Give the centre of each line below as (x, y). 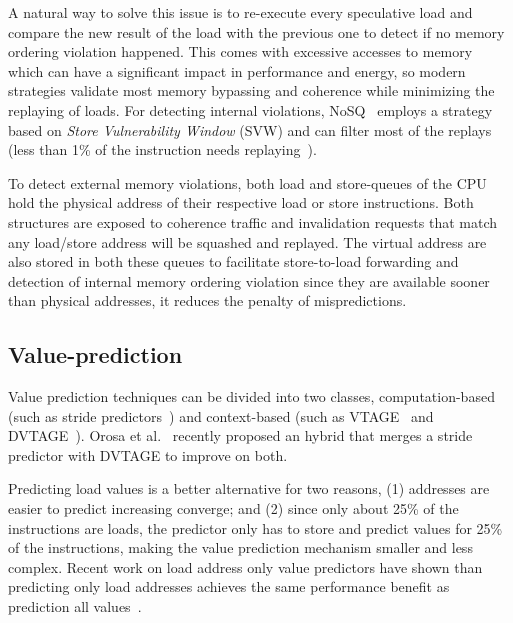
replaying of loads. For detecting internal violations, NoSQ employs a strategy (250, 109)
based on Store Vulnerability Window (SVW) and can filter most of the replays (250, 129)
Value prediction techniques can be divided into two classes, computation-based (251, 396)
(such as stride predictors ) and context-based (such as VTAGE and (221, 415)
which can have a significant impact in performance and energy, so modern (237, 70)
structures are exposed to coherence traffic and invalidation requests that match (253, 221)
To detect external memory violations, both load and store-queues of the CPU (247, 182)
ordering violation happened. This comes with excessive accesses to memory (240, 51)
